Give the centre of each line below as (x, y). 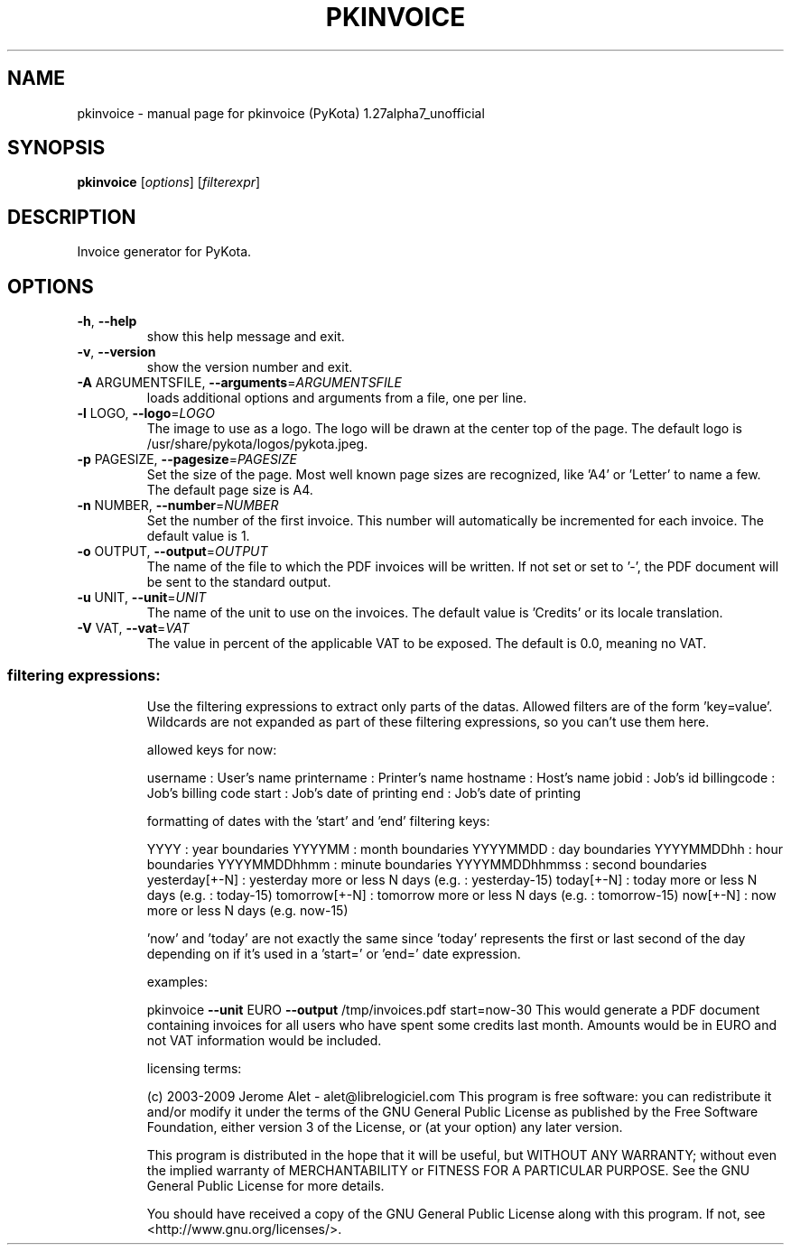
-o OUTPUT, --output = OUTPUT (172, 552)
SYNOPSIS (56, 148)
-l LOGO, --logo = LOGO (146, 413)
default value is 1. (198, 536)
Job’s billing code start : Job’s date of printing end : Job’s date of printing (364, 793)
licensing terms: (194, 1068)
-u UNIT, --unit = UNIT (142, 598)
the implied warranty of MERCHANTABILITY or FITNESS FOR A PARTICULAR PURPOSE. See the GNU (448, 1170)
